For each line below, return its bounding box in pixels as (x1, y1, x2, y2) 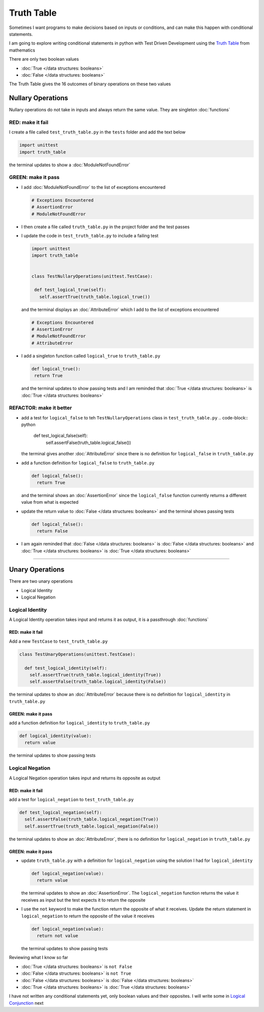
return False (37, 528, 68, 534)
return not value (37, 933, 78, 939)
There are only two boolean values (9, 56, 79, 62)
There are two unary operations (9, 578, 73, 584)
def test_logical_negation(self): (19, 809, 102, 815)
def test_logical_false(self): (33, 433, 88, 439)
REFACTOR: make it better (9, 405, 72, 412)
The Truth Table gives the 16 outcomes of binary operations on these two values (9, 81, 171, 87)
